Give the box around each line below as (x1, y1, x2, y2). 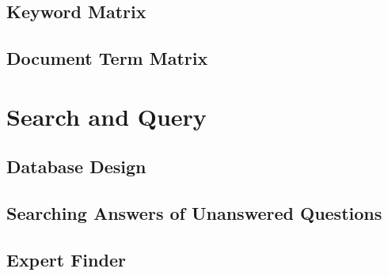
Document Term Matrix (6, 46, 208, 70)
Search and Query (6, 100, 207, 132)
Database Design (6, 154, 146, 179)
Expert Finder (6, 247, 126, 271)
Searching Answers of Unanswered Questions (6, 201, 382, 225)
